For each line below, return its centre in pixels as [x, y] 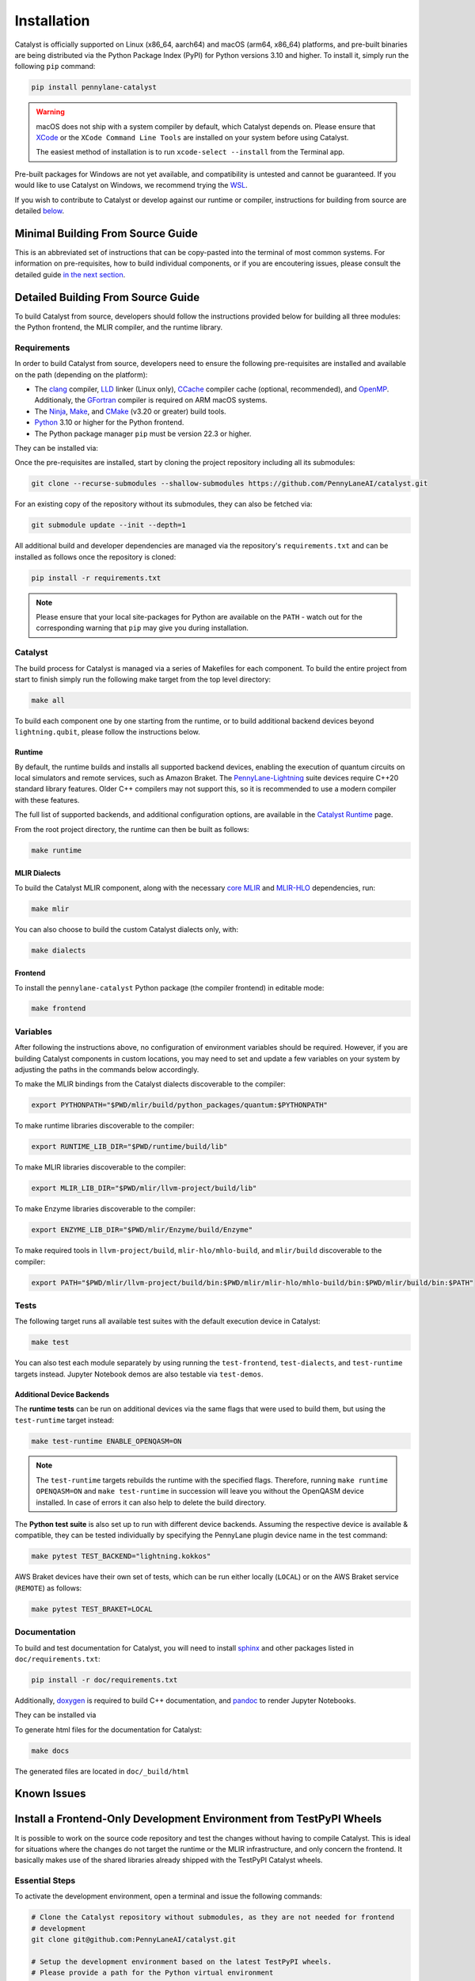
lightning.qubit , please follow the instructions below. [108, 732]
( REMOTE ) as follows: [48, 1588]
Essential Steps [45, 1880]
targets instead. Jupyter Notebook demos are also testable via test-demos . [139, 1374]
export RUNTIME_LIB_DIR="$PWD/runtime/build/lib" [129, 1147]
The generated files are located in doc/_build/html [102, 1771]
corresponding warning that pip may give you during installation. [142, 628]
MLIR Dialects [38, 873]
